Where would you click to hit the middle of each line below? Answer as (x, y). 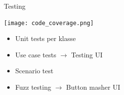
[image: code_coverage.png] (49, 23)
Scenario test (34, 71)
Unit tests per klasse (45, 38)
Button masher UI (93, 87)
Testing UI (87, 54)
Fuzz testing (33, 87)
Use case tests (36, 54)
